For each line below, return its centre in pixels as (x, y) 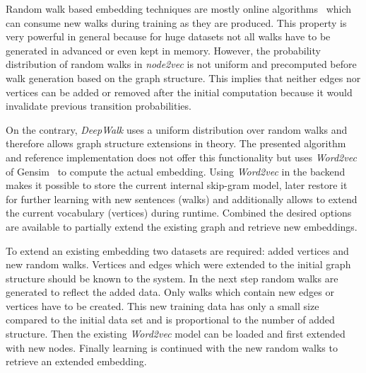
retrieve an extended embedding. (76, 361)
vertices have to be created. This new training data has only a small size (163, 305)
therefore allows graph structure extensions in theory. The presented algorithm (176, 143)
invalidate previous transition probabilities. (99, 106)
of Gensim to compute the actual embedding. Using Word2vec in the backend (176, 171)
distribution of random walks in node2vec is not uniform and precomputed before (181, 64)
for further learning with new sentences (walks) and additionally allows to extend (182, 199)
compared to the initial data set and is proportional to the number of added (170, 320)
